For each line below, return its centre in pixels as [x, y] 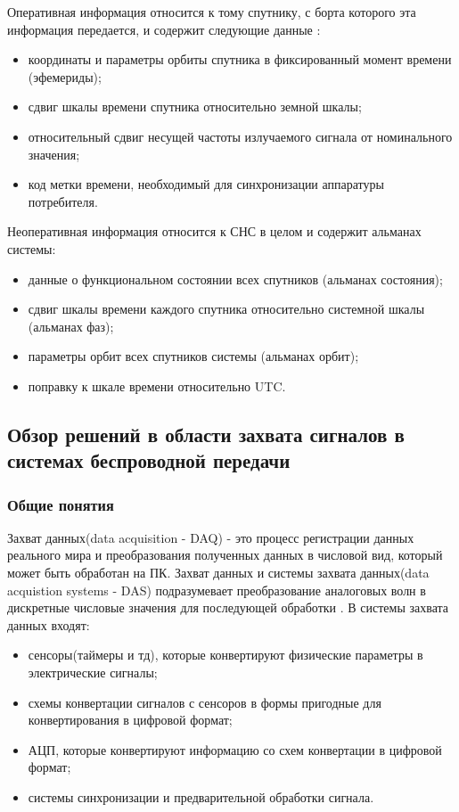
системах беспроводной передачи [149, 460]
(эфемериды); [65, 76]
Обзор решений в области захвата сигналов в [206, 434]
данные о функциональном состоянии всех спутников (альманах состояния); [235, 279]
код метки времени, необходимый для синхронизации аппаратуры [206, 184]
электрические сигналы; [93, 673]
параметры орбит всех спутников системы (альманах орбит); [193, 356]
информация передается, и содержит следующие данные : [164, 29]
